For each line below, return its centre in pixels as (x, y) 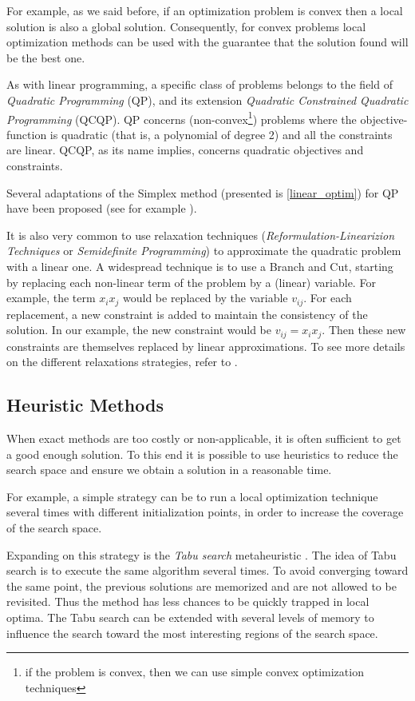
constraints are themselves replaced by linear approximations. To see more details (206, 346)
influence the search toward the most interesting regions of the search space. (192, 633)
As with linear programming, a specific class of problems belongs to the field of (200, 84)
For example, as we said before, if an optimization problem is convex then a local (205, 10)
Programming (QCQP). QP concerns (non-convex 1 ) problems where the (182, 117)
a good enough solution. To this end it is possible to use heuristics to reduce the (202, 454)
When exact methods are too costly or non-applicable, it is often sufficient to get (204, 438)
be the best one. (46, 57)
